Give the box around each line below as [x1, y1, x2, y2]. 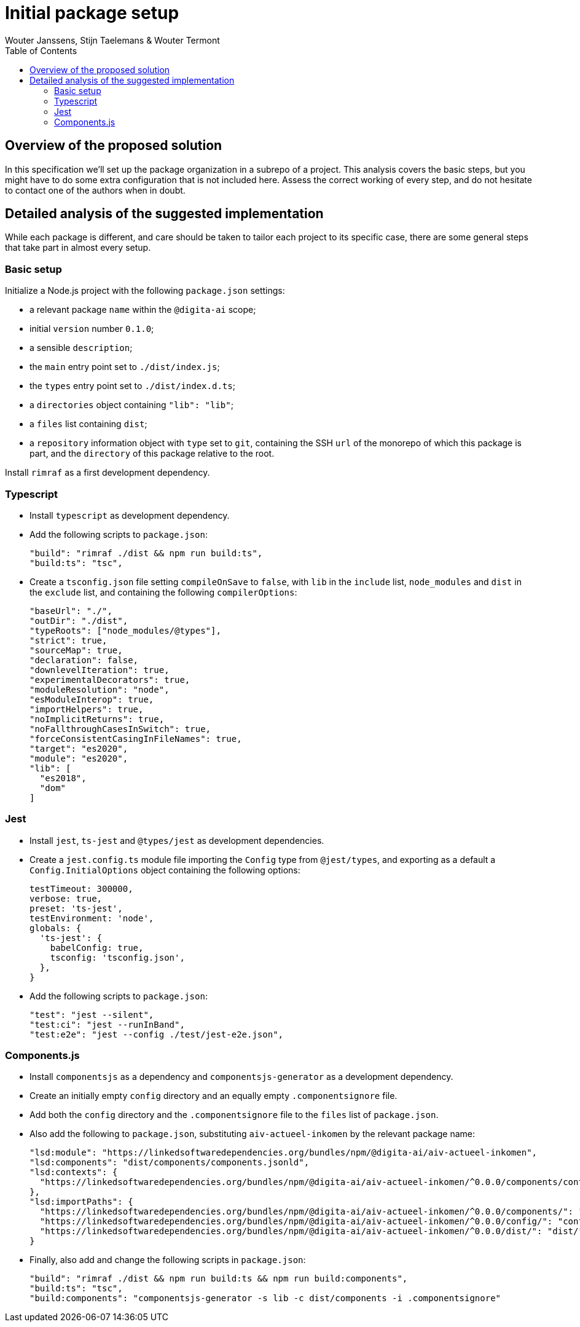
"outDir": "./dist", [29, 615, 128, 626]
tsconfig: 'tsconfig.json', [50, 952, 185, 963]
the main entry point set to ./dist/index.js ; [29, 361, 220, 372]
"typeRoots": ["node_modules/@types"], [29, 625, 221, 636]
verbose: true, [29, 893, 103, 904]
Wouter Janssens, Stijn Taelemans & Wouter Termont [5, 34, 220, 45]
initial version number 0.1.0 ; [29, 323, 154, 334]
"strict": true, [29, 635, 108, 645]
